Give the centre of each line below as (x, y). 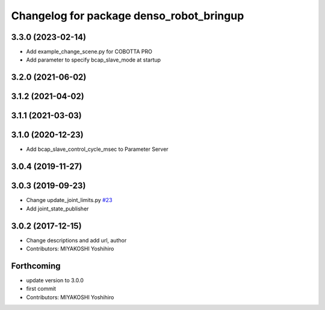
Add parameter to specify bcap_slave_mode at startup (94, 60)
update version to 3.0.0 (55, 280)
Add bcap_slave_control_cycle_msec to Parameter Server (97, 149)
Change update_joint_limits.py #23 (69, 200)
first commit (41, 289)
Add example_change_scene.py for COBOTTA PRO (89, 52)
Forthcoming (36, 266)
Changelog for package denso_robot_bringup (128, 16)
